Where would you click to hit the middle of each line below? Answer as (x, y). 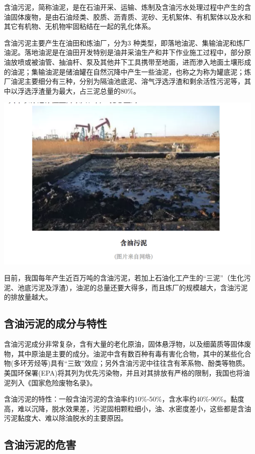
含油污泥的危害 (40, 444)
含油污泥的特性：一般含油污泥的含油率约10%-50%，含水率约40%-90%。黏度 (124, 399)
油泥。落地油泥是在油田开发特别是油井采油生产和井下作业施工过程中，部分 (124, 52)
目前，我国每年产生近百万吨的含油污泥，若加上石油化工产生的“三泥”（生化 (124, 278)
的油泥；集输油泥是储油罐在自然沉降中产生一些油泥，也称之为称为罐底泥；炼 (127, 71)
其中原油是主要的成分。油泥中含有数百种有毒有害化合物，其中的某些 (127, 353)
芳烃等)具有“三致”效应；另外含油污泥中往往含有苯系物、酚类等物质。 (138, 363)
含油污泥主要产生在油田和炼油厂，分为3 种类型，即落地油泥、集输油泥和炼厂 (127, 42)
